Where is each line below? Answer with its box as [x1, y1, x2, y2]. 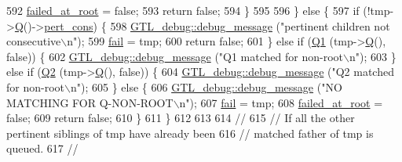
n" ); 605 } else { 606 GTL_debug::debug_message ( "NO [70, 78, 342, 95]
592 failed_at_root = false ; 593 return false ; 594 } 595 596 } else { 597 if [6, 2, 360, 18]
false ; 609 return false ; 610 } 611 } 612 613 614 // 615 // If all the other [6, 110, 355, 126]
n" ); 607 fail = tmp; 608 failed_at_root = [179, 94, 383, 110]
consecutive [6, 33, 61, 49]
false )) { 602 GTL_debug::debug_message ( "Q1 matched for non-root [6, 48, 343, 64]
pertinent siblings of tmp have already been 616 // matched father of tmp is [6, 124, 374, 141]
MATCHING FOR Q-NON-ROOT [6, 94, 174, 110]
